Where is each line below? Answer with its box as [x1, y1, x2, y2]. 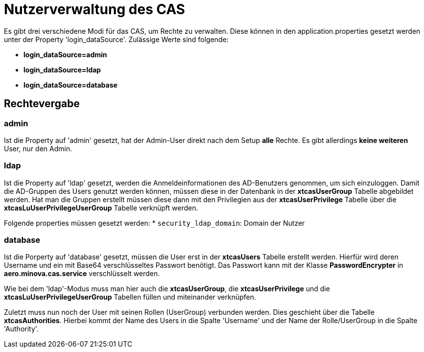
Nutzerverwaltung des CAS [4, 1, 185, 18]
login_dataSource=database [23, 80, 118, 89]
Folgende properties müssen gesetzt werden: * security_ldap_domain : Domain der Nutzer [4, 218, 305, 227]
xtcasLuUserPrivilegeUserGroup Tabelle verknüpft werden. [4, 203, 199, 212]
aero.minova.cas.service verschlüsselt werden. [4, 269, 160, 278]
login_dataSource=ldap [23, 65, 101, 74]
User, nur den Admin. [4, 144, 72, 153]
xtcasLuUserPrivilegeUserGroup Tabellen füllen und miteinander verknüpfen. [4, 293, 256, 302]
